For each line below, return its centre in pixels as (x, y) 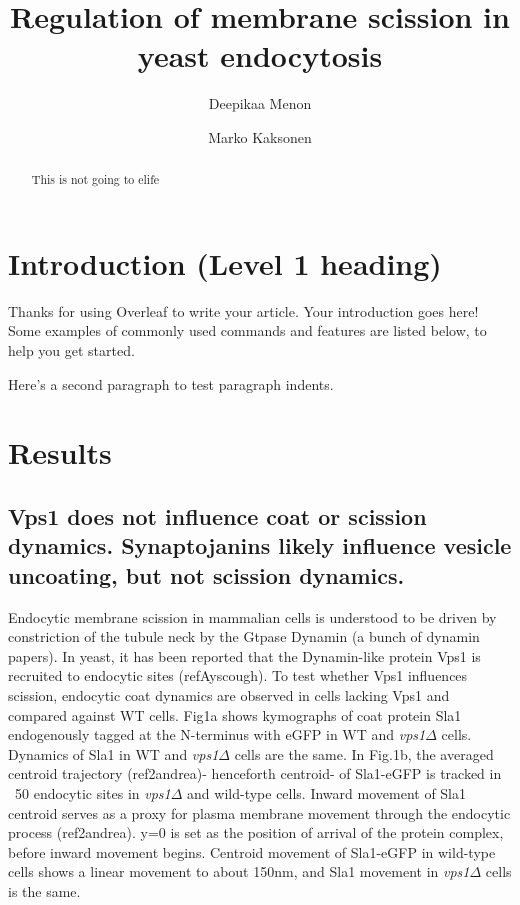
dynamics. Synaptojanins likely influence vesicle (260, 545)
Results (60, 452)
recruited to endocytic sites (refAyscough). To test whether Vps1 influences (238, 675)
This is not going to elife (95, 179)
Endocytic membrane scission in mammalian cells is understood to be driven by (252, 616)
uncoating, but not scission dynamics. (206, 574)
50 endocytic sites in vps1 (92, 792)
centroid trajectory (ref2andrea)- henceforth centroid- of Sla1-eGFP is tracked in (255, 773)
